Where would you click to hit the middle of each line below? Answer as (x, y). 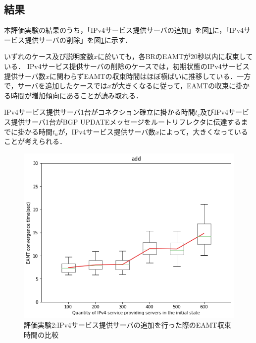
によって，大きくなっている (204, 131)
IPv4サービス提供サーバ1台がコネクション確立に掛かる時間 (100, 112)
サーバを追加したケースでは (62, 86)
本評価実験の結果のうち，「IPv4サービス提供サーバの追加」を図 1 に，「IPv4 (124, 30)
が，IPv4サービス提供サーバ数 (107, 131)
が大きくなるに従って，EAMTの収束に (173, 86)
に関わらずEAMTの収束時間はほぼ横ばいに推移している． (143, 76)
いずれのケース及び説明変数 (49, 56)
